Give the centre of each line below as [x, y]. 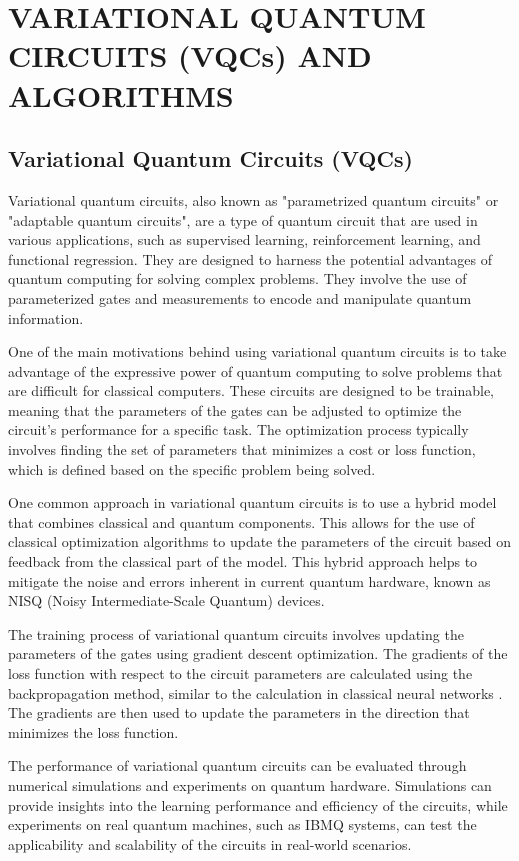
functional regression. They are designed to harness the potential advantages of [250, 258]
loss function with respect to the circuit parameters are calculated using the [240, 673]
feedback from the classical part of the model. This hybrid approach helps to [243, 561]
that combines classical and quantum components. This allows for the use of [241, 521]
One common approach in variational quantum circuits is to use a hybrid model [252, 502]
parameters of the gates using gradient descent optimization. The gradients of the [258, 653]
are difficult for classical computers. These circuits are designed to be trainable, [251, 390]
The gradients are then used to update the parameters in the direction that [239, 712]
